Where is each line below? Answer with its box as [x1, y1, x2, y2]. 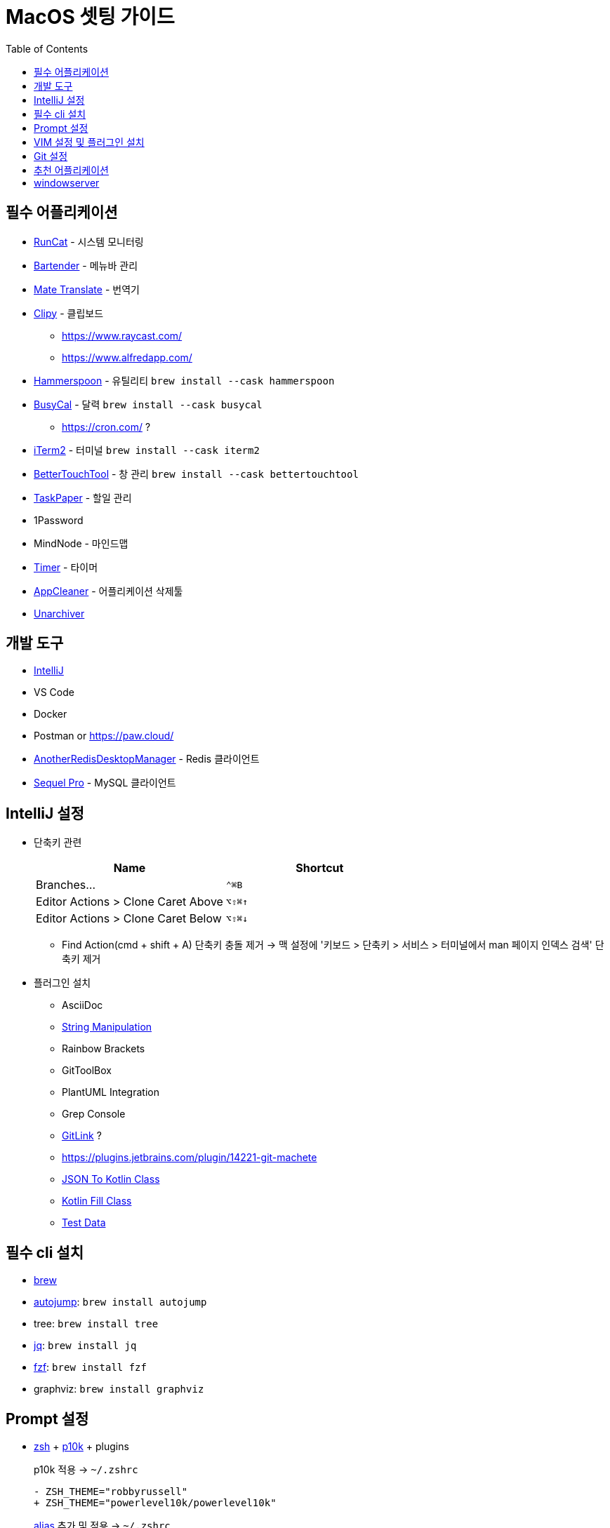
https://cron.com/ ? [62, 420, 151, 433]
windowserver [34, 176, 100, 189]
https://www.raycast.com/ [62, 329, 183, 342]
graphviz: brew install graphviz [34, 1383, 204, 1395]
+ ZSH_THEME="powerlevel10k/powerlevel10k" [34, 1496, 277, 1508]
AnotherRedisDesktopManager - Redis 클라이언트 [34, 753, 260, 765]
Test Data [62, 1217, 106, 1229]
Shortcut [296, 861, 344, 876]
